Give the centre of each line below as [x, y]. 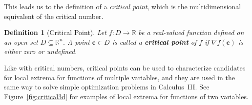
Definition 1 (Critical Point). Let [55, 32]
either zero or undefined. [41, 51]
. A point [76, 42]
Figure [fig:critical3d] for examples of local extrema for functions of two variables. [126, 96]
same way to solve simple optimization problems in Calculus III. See [107, 87]
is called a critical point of [154, 42]
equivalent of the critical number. [54, 16]
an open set [21, 42]
